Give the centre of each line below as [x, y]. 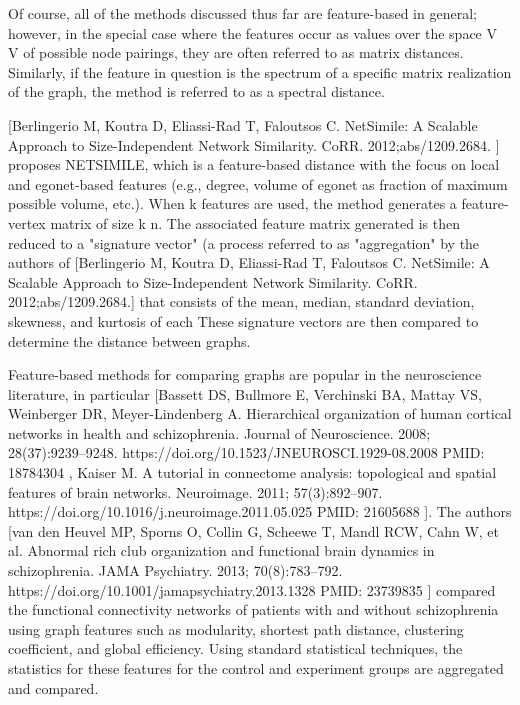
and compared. [53, 687]
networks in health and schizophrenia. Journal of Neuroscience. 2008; [219, 432]
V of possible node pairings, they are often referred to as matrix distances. [236, 52]
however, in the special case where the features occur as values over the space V [252, 32]
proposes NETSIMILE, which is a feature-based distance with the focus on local [254, 164]
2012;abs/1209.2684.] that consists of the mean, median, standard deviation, [241, 301]
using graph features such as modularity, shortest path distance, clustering [236, 628]
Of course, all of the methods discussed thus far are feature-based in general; [242, 13]
